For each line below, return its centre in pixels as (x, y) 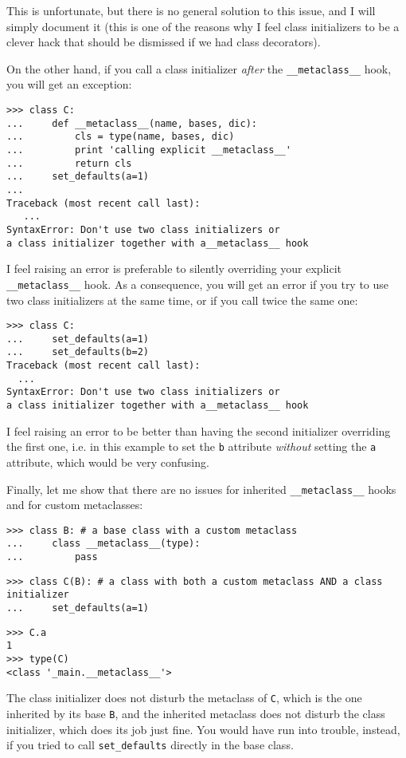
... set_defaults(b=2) (78, 352)
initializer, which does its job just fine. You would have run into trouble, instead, (203, 729)
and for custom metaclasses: (75, 505)
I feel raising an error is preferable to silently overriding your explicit (174, 268)
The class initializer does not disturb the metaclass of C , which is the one (184, 698)
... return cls (69, 163)
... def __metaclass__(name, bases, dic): (132, 123)
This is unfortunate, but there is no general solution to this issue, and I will (191, 10)
